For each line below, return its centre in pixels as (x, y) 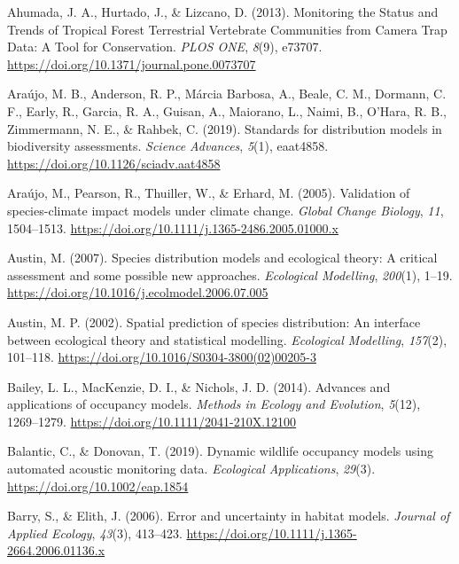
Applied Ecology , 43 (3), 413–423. (95, 533)
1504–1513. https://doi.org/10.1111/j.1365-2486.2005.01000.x (173, 227)
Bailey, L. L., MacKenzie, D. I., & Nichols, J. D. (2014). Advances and (199, 386)
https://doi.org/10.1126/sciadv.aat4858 (114, 163)
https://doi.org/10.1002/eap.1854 (98, 486)
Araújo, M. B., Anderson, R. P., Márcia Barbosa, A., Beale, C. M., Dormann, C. (227, 94)
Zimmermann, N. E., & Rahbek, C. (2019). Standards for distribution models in (225, 128)
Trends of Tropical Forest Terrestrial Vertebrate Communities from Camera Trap (227, 29)
